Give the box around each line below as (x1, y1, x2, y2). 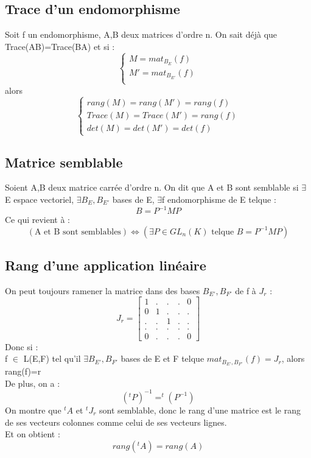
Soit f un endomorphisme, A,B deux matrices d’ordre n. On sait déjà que (5, 28, 278, 41)
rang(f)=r (5, 365, 41, 378)
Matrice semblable (5, 152, 123, 171)
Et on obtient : (5, 428, 60, 440)
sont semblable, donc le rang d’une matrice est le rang (99, 403, 301, 416)
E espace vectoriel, (5, 192, 74, 205)
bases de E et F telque (121, 352, 204, 365)
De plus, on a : (5, 376, 60, 389)
